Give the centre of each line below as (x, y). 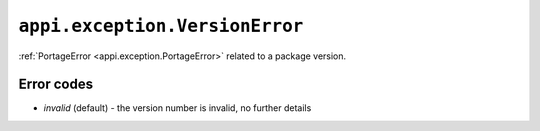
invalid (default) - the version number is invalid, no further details (177, 108)
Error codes (56, 84)
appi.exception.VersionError (161, 26)
